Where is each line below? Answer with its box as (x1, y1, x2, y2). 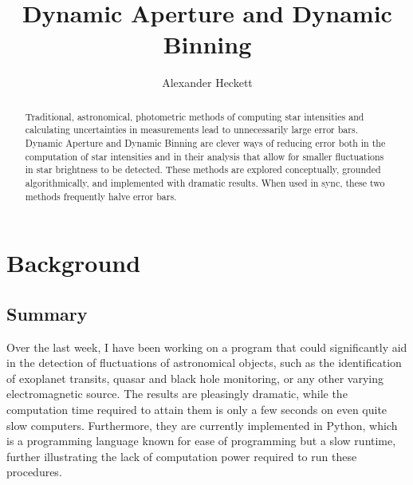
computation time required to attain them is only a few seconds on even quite (6, 401, 387, 418)
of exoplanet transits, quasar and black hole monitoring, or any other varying (6, 369, 384, 386)
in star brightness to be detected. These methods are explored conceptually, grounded (25, 163, 381, 176)
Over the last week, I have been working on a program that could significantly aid (6, 338, 407, 355)
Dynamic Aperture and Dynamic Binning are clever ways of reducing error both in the (25, 136, 386, 150)
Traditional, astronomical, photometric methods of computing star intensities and (25, 109, 364, 123)
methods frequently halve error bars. (25, 189, 177, 203)
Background (6, 246, 141, 279)
